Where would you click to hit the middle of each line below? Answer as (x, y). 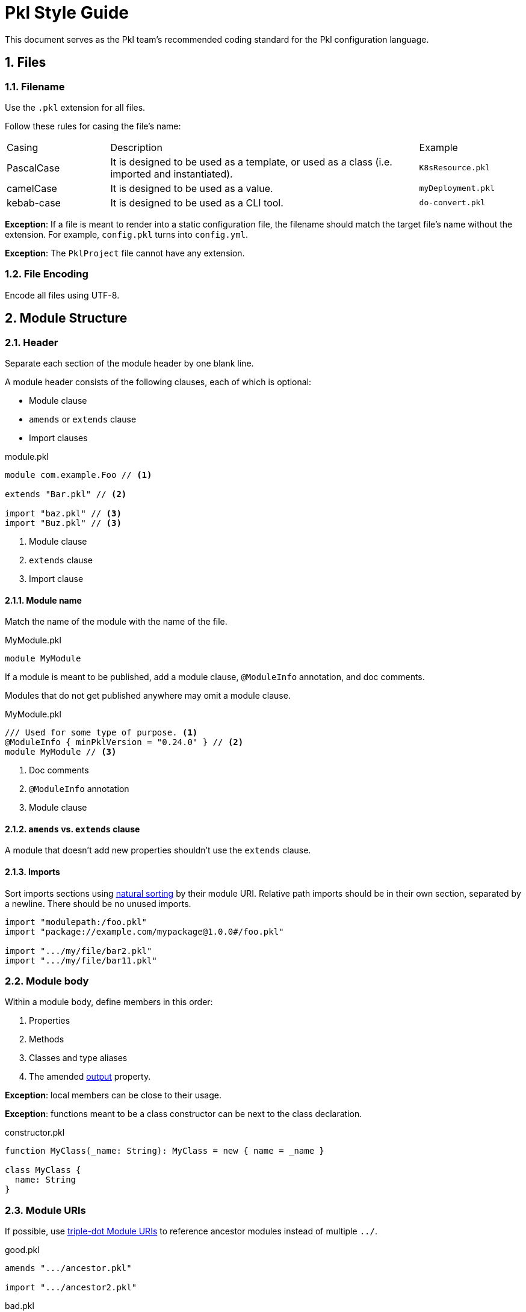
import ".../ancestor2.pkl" (71, 1288)
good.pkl (22, 1250)
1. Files (26, 63)
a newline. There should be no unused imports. (98, 903)
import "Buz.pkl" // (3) (63, 523)
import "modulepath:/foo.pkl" (76, 922)
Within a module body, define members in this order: (109, 1002)
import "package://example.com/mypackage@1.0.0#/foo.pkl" (144, 931)
